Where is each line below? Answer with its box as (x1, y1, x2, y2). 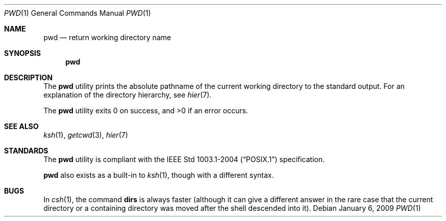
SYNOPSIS (4, 49, 41, 57)
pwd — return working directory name (43, 33, 171, 42)
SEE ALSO (4, 122, 39, 131)
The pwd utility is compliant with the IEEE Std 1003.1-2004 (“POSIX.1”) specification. (43, 155, 325, 164)
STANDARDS (4, 146, 48, 155)
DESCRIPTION (4, 73, 53, 82)
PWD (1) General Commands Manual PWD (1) (4, 9, 151, 17)
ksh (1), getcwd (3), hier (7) (43, 131, 128, 139)
